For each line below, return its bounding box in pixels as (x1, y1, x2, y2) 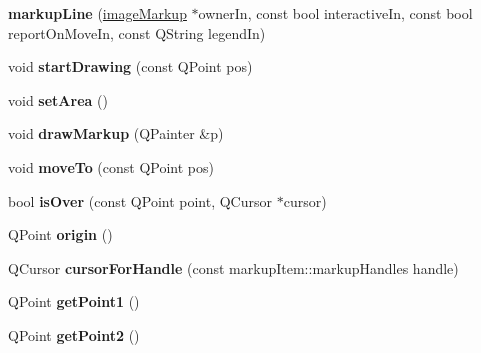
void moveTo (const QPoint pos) (8, 156, 214, 177)
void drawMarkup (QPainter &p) (8, 123, 224, 144)
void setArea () (8, 89, 108, 110)
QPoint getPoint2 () (8, 324, 140, 345)
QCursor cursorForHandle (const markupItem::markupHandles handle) (8, 257, 459, 278)
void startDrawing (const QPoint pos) (8, 56, 253, 77)
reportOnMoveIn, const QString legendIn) (8, 22, 266, 43)
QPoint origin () (8, 224, 113, 245)
